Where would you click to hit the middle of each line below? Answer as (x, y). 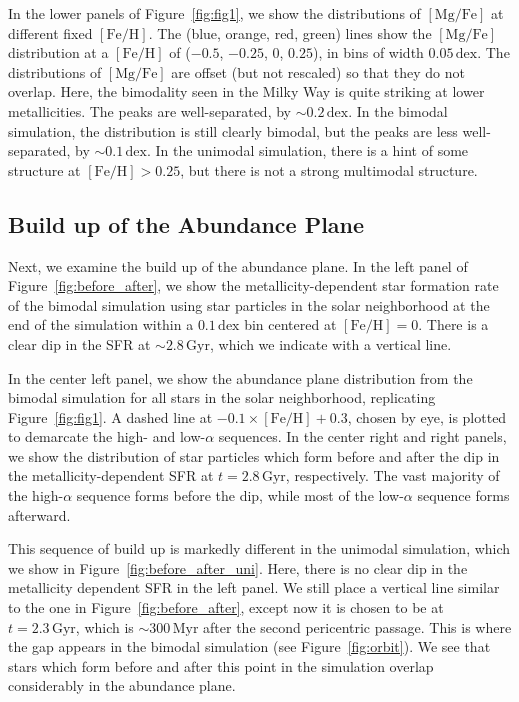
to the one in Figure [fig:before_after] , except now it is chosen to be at (226, 607)
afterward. (39, 514)
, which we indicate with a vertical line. (330, 343)
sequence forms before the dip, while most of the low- (240, 495)
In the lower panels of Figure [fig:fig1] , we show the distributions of (214, 13)
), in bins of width (368, 52)
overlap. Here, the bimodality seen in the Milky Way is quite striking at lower (246, 91)
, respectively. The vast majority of (392, 475)
